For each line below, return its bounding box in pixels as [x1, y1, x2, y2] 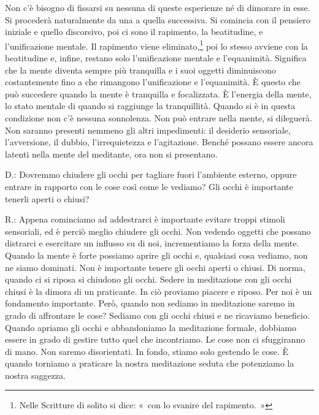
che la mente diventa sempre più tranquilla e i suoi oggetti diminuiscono [5, 63, 276, 76]
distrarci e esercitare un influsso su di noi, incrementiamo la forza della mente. [5, 237, 299, 249]
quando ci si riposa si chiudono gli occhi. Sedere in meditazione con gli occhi [5, 273, 292, 286]
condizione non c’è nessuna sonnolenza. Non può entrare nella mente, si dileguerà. [5, 112, 312, 124]
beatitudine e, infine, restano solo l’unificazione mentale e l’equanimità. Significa [5, 51, 307, 64]
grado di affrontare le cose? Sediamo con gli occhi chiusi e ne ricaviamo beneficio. [5, 308, 310, 321]
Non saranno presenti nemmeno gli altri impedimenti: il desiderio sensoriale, [5, 123, 291, 136]
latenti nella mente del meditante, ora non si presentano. [5, 147, 218, 160]
